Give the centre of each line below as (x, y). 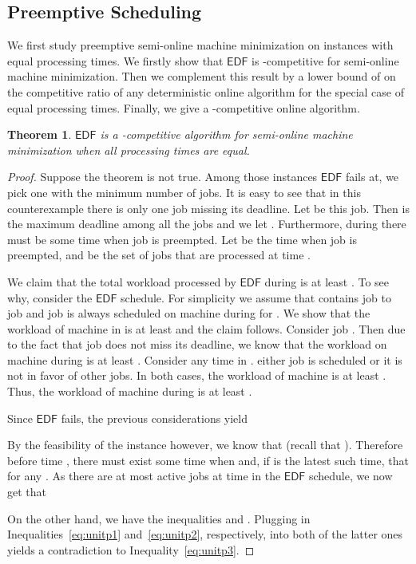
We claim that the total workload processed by (122, 281)
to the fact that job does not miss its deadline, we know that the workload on (197, 344)
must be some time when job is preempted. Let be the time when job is (182, 239)
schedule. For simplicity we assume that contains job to (256, 297)
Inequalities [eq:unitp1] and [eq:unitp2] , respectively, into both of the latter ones (205, 534)
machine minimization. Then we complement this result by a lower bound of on (202, 76)
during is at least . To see (327, 281)
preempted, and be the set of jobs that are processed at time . (159, 255)
